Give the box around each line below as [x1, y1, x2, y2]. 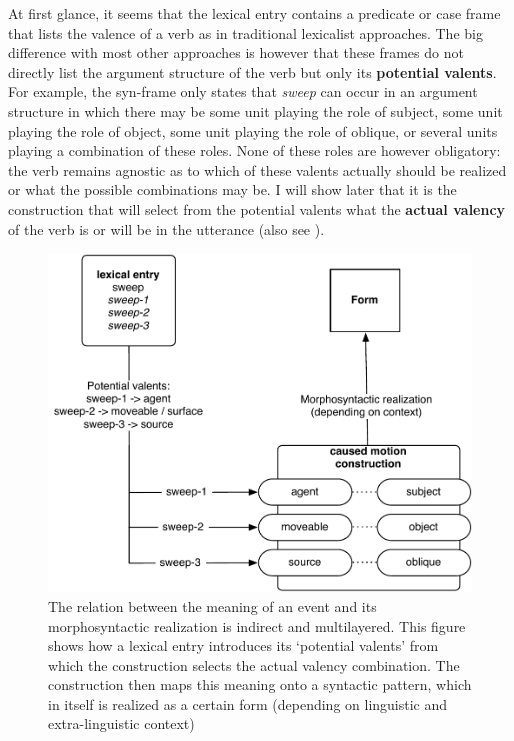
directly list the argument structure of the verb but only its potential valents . [8, 61, 497, 82]
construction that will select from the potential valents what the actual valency [8, 198, 506, 219]
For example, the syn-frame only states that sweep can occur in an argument [8, 81, 478, 102]
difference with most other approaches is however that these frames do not [8, 42, 464, 63]
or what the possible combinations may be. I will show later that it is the [8, 179, 457, 200]
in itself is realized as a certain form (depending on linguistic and [48, 693, 448, 714]
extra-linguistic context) [48, 713, 195, 734]
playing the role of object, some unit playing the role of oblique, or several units [8, 120, 498, 141]
